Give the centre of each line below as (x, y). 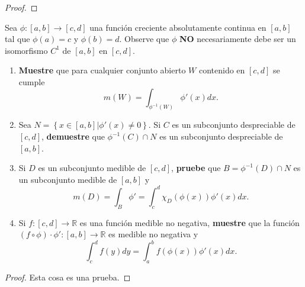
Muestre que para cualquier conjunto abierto (102, 70)
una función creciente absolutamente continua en (178, 27)
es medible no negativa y (153, 234)
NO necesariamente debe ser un (237, 39)
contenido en (222, 70)
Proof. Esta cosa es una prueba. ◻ (68, 277)
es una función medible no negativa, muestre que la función (190, 222)
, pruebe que (196, 168)
